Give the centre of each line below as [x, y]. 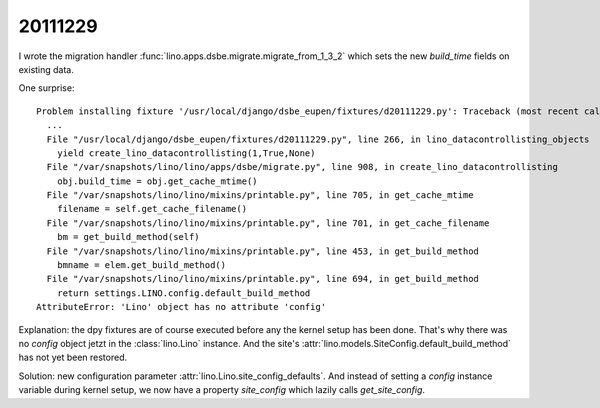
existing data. [46, 69]
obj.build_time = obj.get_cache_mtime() [157, 181]
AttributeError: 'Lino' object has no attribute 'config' [181, 307]
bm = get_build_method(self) [128, 237]
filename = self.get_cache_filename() [152, 209]
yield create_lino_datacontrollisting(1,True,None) [186, 153]
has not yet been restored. [73, 357]
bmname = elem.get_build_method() [141, 265]
